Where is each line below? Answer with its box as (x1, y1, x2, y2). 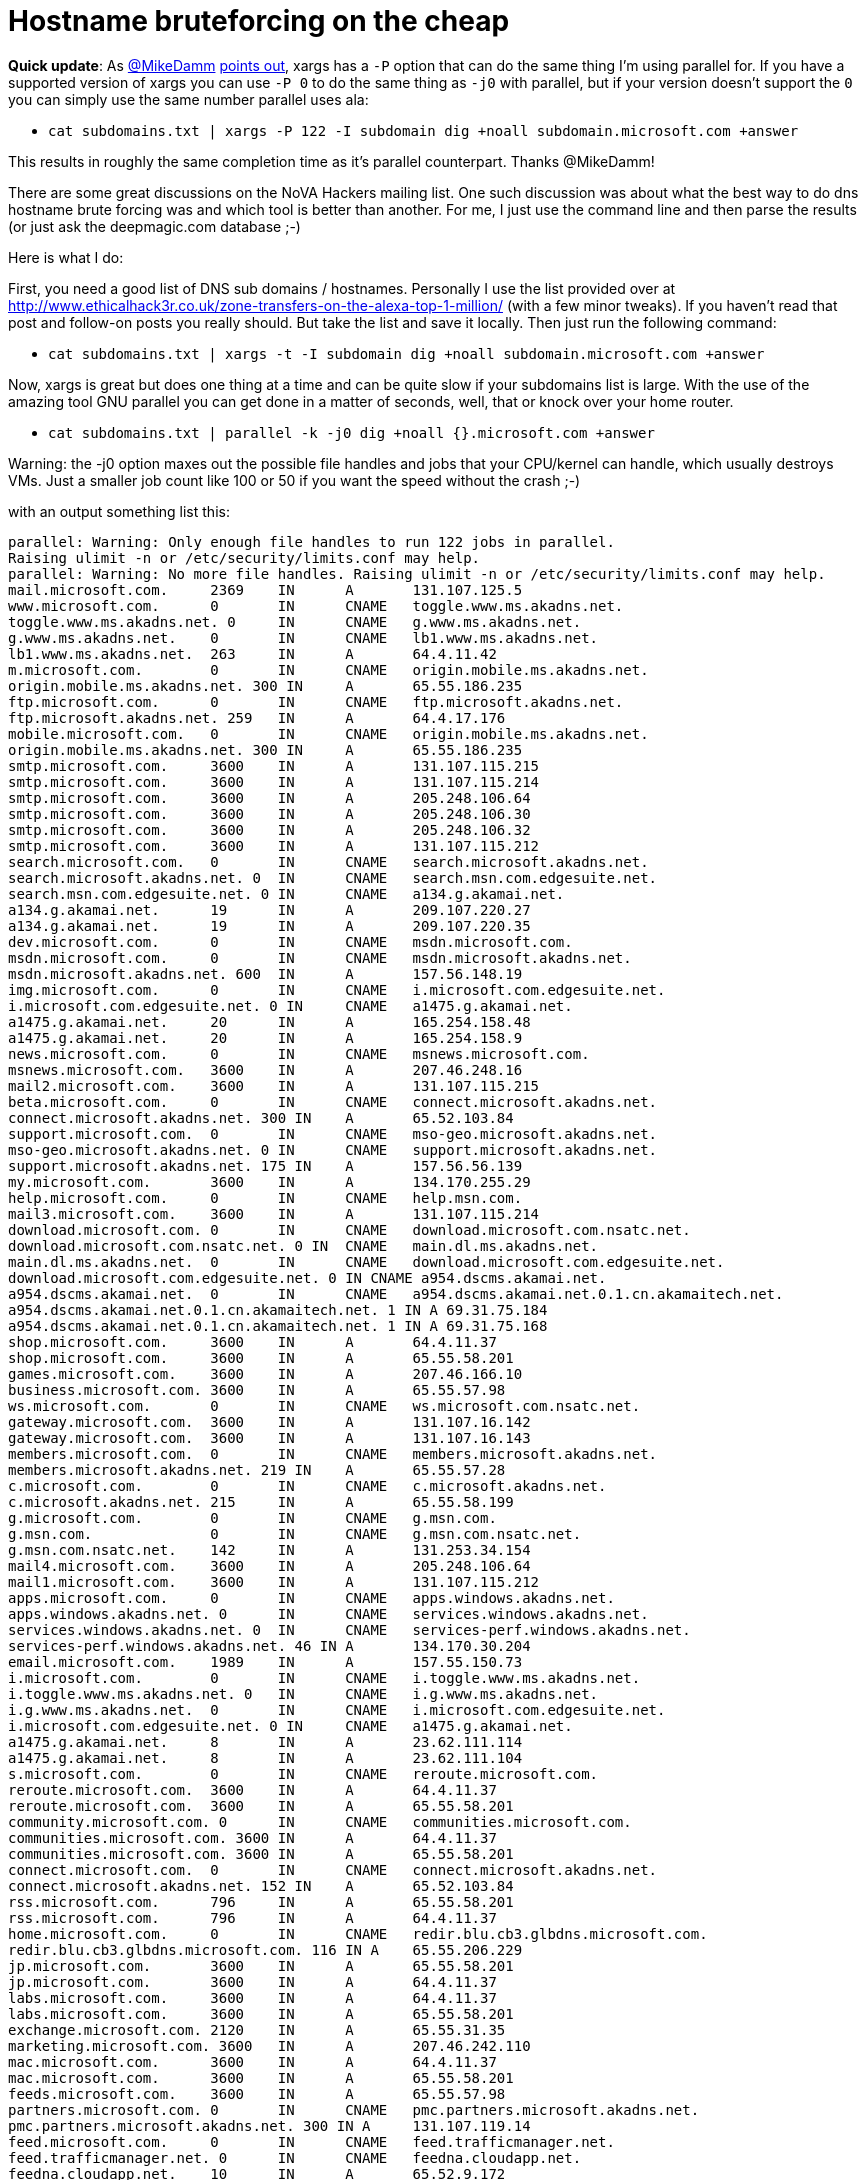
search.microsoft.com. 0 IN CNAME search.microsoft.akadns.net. (8, 853, 649, 870)
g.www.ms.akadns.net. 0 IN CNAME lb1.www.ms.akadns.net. (8, 629, 599, 646)
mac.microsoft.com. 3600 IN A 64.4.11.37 (8, 2053, 497, 2070)
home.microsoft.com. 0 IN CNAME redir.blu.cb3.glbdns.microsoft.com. (8, 1925, 708, 1942)
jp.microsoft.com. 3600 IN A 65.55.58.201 (8, 1957, 514, 1974)
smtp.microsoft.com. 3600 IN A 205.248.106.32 (8, 821, 531, 838)
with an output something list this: (8, 502, 230, 520)
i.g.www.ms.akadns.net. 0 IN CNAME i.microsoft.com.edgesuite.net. (8, 1701, 666, 1718)
